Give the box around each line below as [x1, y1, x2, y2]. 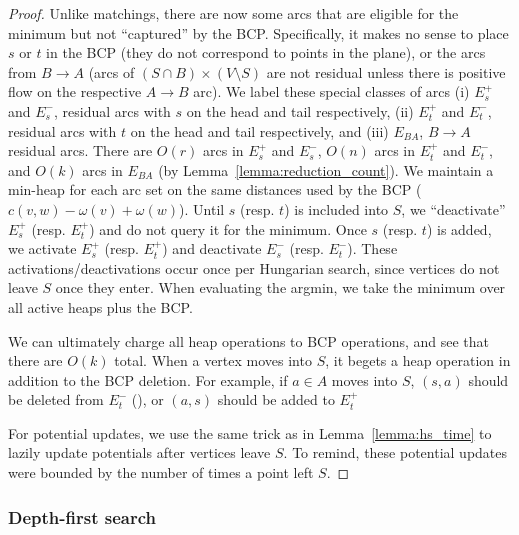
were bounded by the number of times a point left [8, 462, 314, 483]
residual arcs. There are [8, 140, 153, 161]
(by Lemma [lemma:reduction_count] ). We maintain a [158, 159, 494, 180]
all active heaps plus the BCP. [8, 296, 193, 317]
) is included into [284, 198, 389, 219]
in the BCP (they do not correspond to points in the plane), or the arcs [46, 42, 486, 63]
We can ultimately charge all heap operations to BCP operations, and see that [8, 330, 490, 351]
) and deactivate [162, 238, 262, 259]
